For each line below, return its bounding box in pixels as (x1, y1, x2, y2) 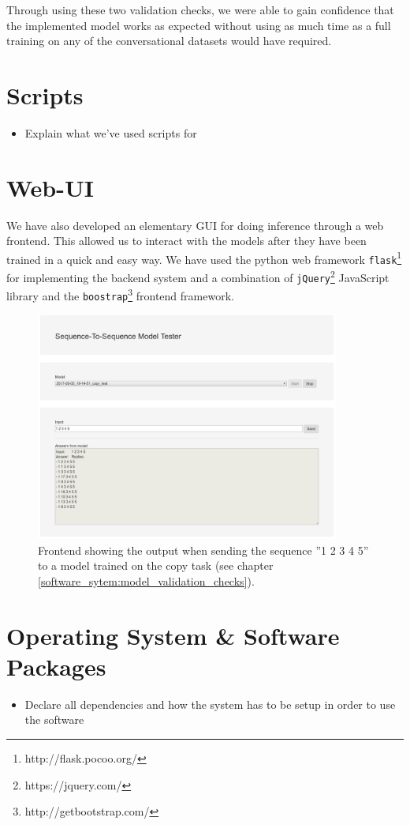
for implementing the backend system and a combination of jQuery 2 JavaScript (6, 267, 389, 285)
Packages (6, 650, 106, 682)
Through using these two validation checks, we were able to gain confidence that (6, 2, 394, 17)
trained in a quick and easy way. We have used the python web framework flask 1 (6, 248, 402, 267)
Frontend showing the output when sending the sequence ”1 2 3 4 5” (38, 541, 369, 558)
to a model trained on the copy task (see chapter (38, 557, 274, 574)
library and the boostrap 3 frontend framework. (6, 285, 234, 304)
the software (24, 711, 84, 728)
